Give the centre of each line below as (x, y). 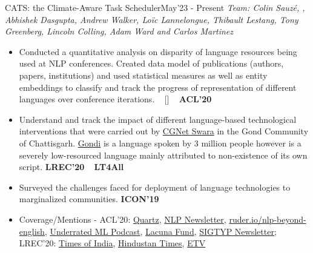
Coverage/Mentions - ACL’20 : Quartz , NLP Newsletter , (123, 219)
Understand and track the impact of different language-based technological (158, 119)
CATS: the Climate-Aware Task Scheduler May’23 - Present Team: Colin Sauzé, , (155, 7)
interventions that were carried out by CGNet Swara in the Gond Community (164, 131)
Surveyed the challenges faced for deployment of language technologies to (155, 187)
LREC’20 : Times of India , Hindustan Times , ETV (112, 243)
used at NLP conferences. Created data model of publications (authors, (151, 63)
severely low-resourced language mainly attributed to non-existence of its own (163, 155)
